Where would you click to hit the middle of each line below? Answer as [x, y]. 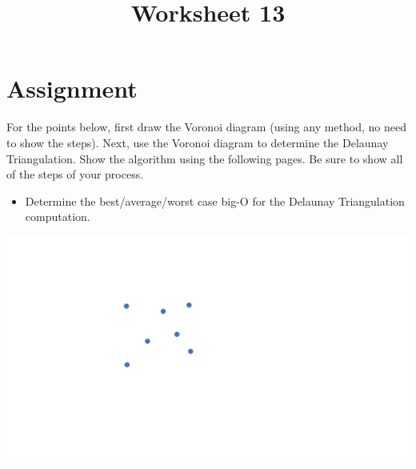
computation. [58, 216]
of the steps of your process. [75, 174]
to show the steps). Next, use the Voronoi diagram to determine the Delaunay [198, 142]
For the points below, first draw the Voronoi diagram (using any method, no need [206, 127]
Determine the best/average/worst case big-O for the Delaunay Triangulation [215, 200]
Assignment [72, 88]
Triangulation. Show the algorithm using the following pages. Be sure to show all [205, 158]
